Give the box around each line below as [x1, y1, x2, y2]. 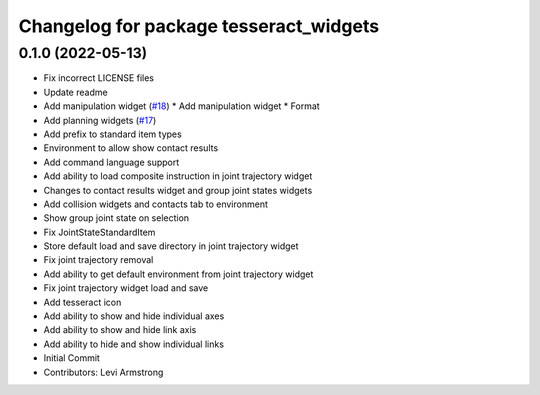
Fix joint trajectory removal [43, 254, 154, 266]
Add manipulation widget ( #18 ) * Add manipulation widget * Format [43, 100, 320, 112]
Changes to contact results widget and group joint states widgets [43, 184, 313, 196]
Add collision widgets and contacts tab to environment [43, 198, 269, 210]
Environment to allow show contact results [43, 142, 219, 154]
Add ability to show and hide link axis [43, 324, 197, 336]
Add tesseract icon [43, 296, 122, 308]
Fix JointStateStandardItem [43, 226, 156, 238]
